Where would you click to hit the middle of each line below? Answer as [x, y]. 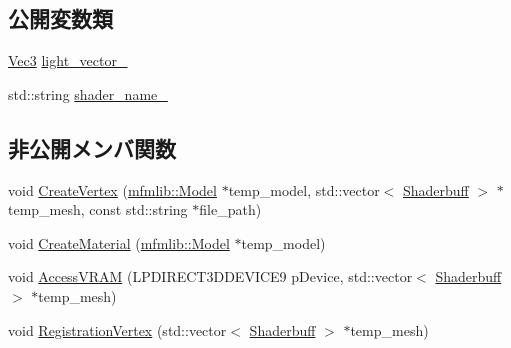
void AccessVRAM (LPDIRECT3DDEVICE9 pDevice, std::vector [210, 276]
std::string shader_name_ [88, 93]
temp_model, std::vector [304, 189]
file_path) [230, 209]
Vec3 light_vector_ [68, 60]
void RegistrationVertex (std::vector [117, 329]
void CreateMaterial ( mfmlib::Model [119, 242]
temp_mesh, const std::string [98, 209]
